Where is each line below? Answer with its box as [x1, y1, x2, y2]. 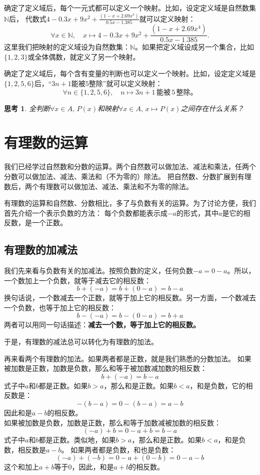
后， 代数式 [9, 13, 46, 24]
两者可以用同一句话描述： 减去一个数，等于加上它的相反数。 [4, 319, 200, 330]
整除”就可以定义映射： [88, 78, 162, 89]
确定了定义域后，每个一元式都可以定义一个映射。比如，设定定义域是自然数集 [4, 3, 256, 13]
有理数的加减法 [4, 242, 77, 257]
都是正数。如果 [38, 380, 88, 390]
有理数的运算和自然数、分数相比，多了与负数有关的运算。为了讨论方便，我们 [4, 198, 256, 208]
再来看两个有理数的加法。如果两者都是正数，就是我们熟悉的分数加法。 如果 [4, 353, 251, 363]
